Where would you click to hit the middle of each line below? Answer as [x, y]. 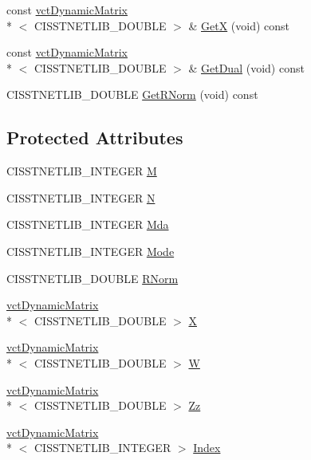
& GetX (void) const [239, 25]
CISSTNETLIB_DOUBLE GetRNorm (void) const [132, 94]
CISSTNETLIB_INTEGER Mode [91, 251]
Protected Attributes [95, 138]
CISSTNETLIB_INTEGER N [81, 197]
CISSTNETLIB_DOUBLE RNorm [93, 278]
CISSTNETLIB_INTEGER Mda [88, 224]
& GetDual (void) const [246, 67]
